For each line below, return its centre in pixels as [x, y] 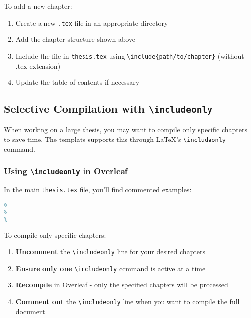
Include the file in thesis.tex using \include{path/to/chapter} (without [130, 55]
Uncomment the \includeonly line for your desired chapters [110, 251]
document [30, 311]
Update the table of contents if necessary [78, 82]
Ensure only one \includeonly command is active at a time [110, 268]
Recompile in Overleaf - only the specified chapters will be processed [122, 285]
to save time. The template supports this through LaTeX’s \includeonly [115, 139]
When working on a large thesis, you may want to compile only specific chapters [125, 129]
